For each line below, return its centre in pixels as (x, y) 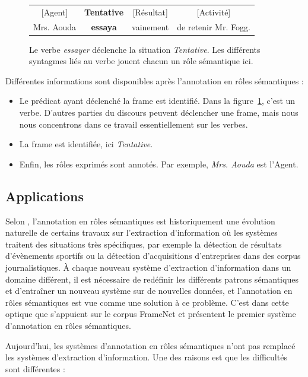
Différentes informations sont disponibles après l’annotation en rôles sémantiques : (155, 80)
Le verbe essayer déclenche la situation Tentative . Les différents (145, 49)
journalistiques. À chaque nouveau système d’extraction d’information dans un (148, 267)
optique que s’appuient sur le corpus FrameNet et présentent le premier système (151, 314)
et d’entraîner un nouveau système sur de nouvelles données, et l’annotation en (149, 291)
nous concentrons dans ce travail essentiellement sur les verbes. (134, 124)
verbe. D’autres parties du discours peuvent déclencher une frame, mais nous (159, 113)
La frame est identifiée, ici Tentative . (86, 144)
